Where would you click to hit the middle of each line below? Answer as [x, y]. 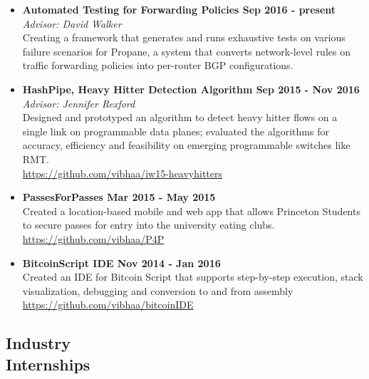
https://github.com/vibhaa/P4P [93, 238]
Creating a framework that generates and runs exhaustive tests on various [184, 37]
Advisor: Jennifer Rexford [79, 103]
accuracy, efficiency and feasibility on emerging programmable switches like [186, 145]
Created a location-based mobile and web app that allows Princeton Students [191, 211]
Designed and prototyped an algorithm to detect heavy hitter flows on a [180, 117]
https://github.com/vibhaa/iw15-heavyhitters [123, 173]
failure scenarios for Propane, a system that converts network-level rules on [186, 51]
